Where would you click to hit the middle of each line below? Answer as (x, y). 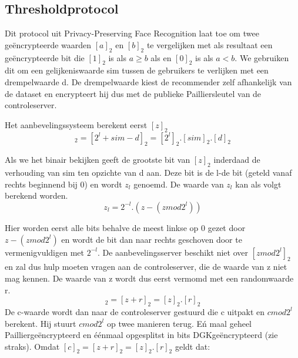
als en (161, 57)
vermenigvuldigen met (44, 252)
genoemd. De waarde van (179, 184)
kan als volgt (258, 184)
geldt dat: (192, 346)
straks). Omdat (32, 346)
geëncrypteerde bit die (45, 57)
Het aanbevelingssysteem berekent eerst (76, 124)
